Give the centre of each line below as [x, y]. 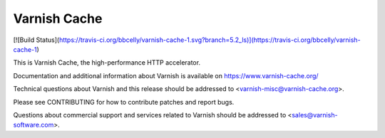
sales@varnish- [314, 115]
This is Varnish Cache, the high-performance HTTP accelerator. [107, 63]
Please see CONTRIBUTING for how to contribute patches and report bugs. [124, 102]
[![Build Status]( [36, 40]
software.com [34, 125]
